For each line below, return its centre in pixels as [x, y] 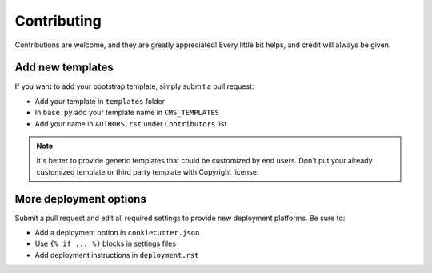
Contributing [58, 21]
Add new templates [64, 68]
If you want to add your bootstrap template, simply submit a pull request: [134, 86]
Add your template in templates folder [100, 101]
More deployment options [81, 199]
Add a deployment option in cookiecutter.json [117, 233]
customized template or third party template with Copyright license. [148, 171]
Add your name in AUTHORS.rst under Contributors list [131, 123]
